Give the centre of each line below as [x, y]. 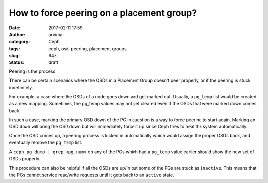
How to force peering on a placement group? [103, 13]
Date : [15, 28]
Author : [17, 34]
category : [20, 42]
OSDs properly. [25, 159]
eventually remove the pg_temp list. [46, 143]
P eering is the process [32, 71]
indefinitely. [21, 87]
